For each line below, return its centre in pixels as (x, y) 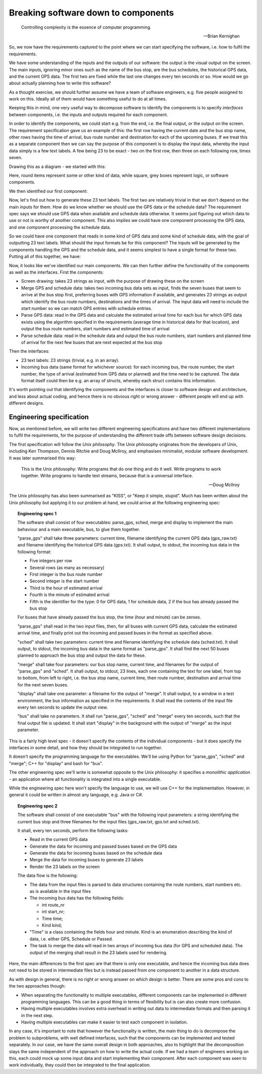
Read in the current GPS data (59, 839)
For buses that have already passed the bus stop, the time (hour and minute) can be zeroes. (109, 617)
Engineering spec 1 (37, 513)
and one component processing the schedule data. (60, 227)
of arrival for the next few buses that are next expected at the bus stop (92, 342)
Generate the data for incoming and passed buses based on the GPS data (103, 846)
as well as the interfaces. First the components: (56, 273)
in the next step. (37, 1015)
